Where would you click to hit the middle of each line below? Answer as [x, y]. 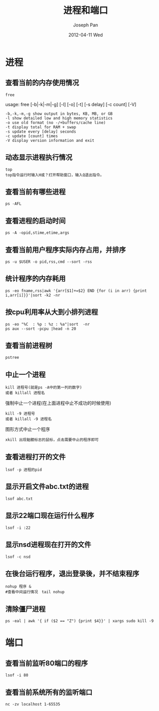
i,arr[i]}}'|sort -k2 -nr [33, 295]
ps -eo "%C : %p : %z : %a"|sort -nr [48, 324]
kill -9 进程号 [20, 414]
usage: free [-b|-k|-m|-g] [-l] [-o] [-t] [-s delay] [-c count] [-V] [71, 104]
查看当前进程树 [29, 346]
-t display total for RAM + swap [41, 127]
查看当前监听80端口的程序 [47, 663]
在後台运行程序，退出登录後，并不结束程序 [72, 573]
